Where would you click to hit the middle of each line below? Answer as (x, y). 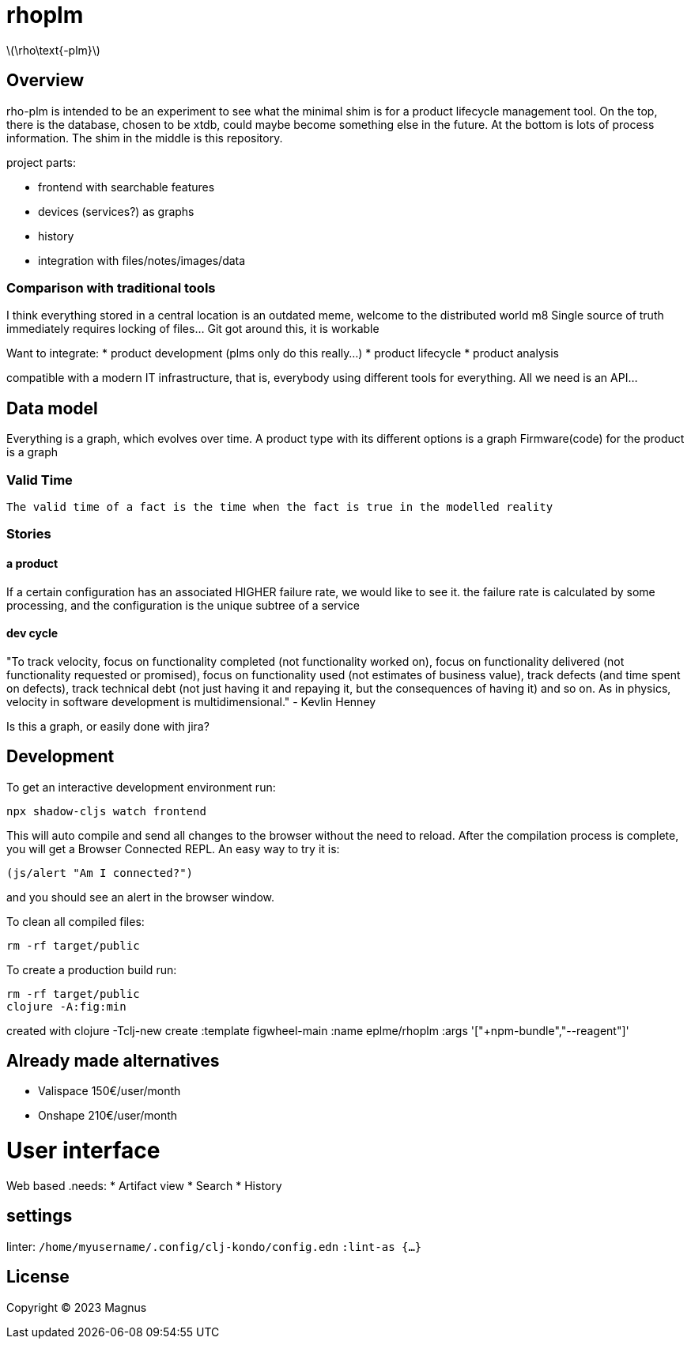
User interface (83, 1151)
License (38, 1277)
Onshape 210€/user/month (108, 1116)
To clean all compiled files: (76, 921)
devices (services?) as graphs (116, 211)
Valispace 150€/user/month (110, 1091)
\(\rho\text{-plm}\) (53, 50)
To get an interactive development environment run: (141, 787)
